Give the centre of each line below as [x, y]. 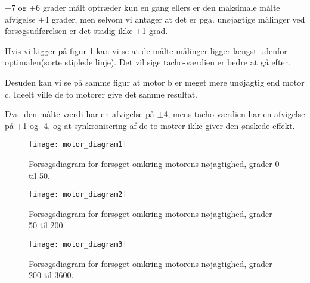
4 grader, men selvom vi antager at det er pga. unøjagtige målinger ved [175, 19]
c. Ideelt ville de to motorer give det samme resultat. [101, 94]
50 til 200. [47, 225]
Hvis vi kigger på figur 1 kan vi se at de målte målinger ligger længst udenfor [146, 50]
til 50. [39, 175]
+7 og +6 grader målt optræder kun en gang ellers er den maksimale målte [142, 7]
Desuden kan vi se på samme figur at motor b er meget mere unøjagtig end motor [155, 82]
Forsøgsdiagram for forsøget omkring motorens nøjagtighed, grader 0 [154, 163]
